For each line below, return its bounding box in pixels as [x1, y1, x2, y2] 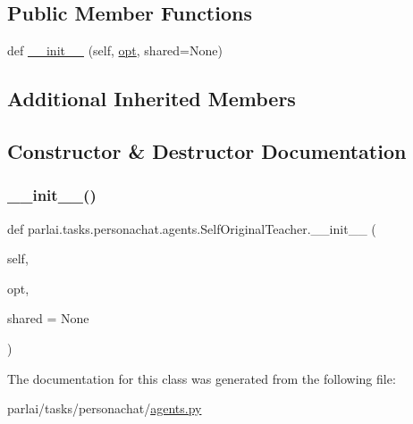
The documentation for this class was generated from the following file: [7, 369, 396, 387]
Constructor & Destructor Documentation [7, 137, 407, 164]
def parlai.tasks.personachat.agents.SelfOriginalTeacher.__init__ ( [7, 219, 376, 237]
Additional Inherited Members [7, 85, 296, 112]
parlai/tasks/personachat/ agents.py [7, 399, 202, 418]
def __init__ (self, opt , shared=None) [7, 41, 223, 60]
